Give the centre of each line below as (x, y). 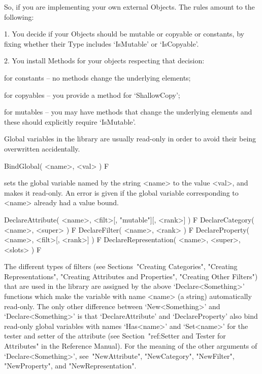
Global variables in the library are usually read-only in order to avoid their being (130, 139)
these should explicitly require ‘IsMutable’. (70, 121)
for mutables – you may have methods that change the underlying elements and (128, 112)
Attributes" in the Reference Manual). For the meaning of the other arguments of (131, 346)
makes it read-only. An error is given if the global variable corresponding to (121, 192)
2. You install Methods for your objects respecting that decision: (104, 61)
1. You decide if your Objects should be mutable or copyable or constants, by (124, 34)
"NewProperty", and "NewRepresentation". (70, 366)
